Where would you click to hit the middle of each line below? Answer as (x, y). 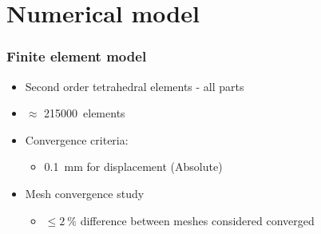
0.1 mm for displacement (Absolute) (133, 167)
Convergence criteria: (77, 139)
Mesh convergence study (85, 193)
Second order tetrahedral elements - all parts (135, 86)
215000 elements (85, 113)
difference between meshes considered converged (197, 220)
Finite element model (77, 56)
